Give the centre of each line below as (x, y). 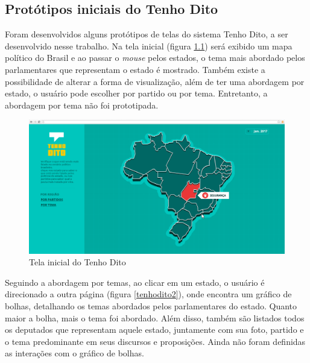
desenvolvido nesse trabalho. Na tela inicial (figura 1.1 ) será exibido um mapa (149, 46)
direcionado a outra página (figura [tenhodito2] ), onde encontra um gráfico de (148, 294)
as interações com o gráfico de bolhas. (74, 353)
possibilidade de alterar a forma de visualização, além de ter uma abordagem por (155, 81)
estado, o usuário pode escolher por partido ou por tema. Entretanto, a (136, 93)
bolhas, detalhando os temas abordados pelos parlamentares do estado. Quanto (151, 306)
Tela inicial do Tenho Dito (77, 262)
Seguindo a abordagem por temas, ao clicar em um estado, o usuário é (135, 282)
